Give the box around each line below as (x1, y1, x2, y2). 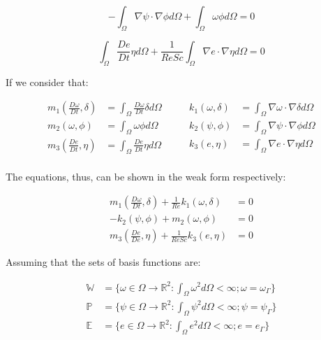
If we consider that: (6, 74, 89, 89)
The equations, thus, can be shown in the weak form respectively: (6, 169, 286, 183)
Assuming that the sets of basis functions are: (6, 255, 201, 269)
